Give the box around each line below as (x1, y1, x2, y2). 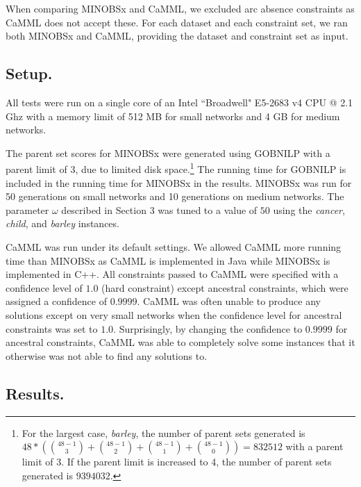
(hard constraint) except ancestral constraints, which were (101, 280, 349, 295)
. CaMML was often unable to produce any (137, 294, 321, 308)
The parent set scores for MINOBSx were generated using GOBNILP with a (6, 145, 330, 160)
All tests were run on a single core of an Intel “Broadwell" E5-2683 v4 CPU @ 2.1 (6, 94, 353, 109)
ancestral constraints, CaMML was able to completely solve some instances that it (6, 335, 355, 349)
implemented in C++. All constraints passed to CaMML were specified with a (6, 267, 339, 281)
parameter (6, 202, 49, 217)
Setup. (6, 63, 53, 84)
